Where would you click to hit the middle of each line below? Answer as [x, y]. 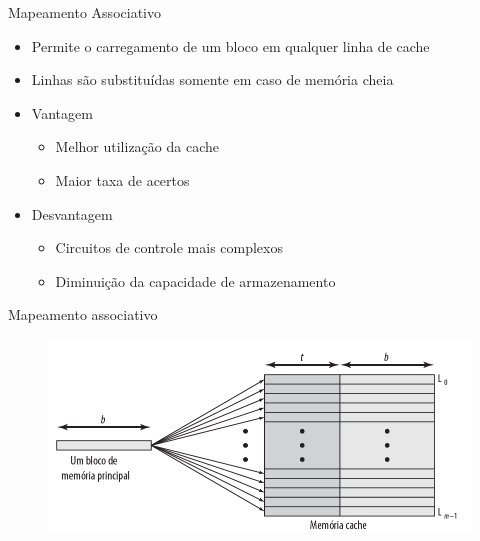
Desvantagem [72, 213]
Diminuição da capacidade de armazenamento [195, 280]
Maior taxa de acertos [122, 179]
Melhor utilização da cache [137, 146]
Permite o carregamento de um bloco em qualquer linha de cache [230, 45]
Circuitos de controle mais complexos [169, 247]
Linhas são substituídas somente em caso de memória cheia [212, 79]
